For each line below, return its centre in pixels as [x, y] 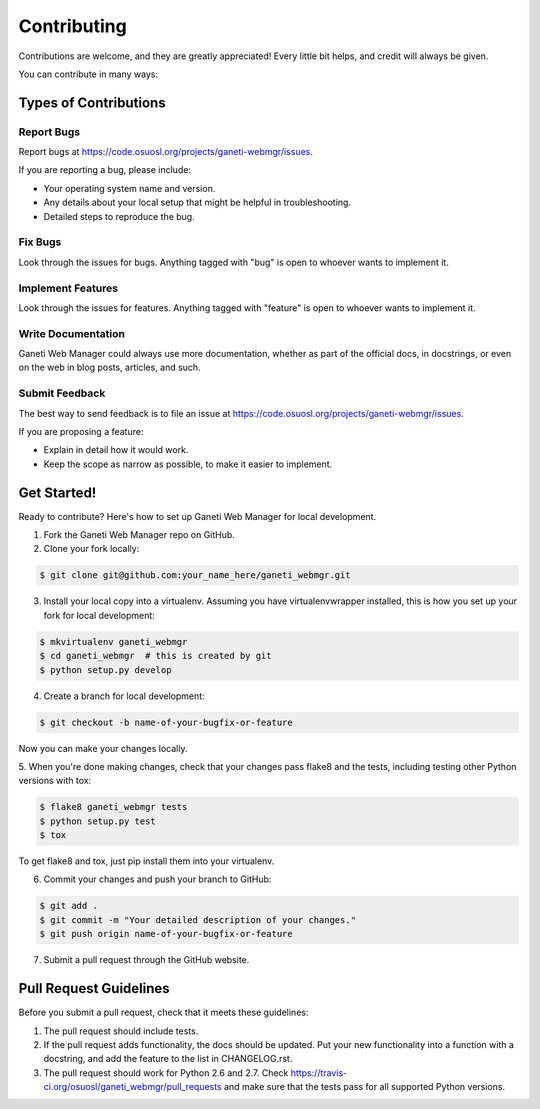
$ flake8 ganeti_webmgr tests [113, 807]
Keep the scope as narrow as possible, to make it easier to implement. [188, 464]
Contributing [72, 26]
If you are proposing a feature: [81, 431]
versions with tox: [55, 781]
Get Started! [57, 492]
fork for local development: [99, 615]
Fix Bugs [40, 242]
